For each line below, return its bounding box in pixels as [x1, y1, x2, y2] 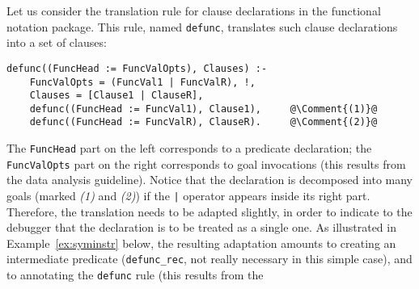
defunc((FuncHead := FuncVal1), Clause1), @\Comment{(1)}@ [29, 103, 378, 115]
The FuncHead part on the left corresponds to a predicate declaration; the [6, 140, 372, 157]
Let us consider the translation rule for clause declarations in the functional [6, 2, 381, 19]
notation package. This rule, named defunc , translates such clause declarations [6, 18, 398, 35]
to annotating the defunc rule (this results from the [6, 266, 264, 283]
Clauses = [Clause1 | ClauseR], [29, 90, 204, 102]
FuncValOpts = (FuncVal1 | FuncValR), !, [29, 76, 256, 88]
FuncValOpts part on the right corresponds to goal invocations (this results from [6, 155, 406, 172]
